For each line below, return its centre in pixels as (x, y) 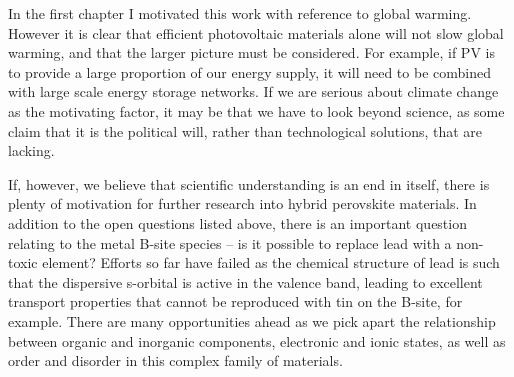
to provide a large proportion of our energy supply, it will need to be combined (249, 71)
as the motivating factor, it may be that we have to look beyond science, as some (256, 110)
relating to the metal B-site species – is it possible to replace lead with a (230, 242)
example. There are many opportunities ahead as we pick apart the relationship (252, 320)
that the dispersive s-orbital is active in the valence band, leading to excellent (245, 281)
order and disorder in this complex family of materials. (175, 360)
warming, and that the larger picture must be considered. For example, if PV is (251, 52)
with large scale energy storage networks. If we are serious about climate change (253, 91)
